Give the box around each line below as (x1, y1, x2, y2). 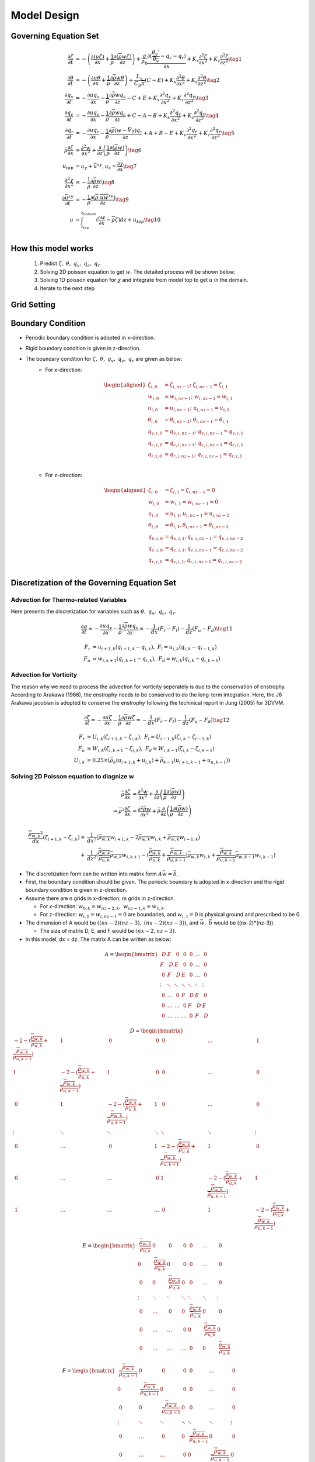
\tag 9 (115, 196, 129, 203)
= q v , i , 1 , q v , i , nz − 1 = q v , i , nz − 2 (164, 533, 243, 541)
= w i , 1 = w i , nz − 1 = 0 (164, 498, 219, 506)
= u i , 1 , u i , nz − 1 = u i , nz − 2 (164, 510, 230, 518)
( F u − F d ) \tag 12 (188, 716, 230, 725)
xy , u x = (97, 161, 117, 171)
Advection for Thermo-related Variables (10, 595, 127, 604)
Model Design (10, 9, 80, 22)
